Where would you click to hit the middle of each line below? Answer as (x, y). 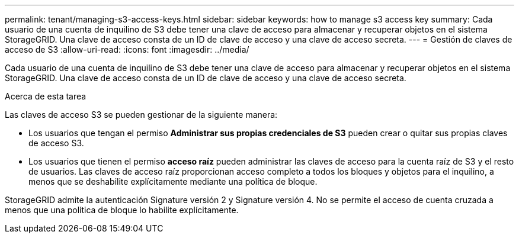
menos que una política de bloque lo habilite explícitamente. (122, 210)
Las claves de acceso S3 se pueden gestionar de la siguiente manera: (141, 115)
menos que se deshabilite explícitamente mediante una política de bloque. (173, 181)
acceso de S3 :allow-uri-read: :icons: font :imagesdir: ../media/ (127, 49)
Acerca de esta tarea (46, 96)
